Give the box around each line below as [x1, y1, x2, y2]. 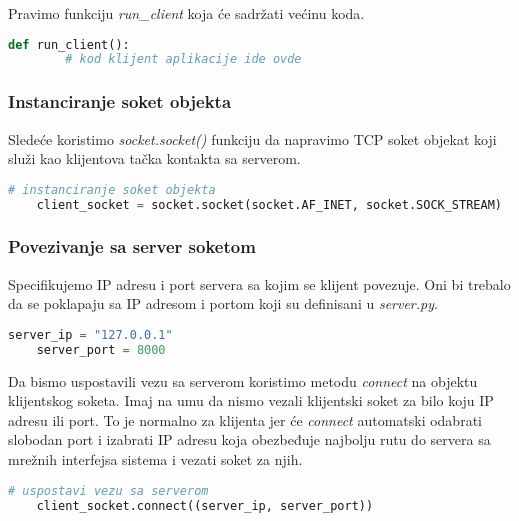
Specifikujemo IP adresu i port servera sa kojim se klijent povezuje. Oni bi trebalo [8, 273, 511, 294]
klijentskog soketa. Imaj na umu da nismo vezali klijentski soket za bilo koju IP [8, 390, 494, 411]
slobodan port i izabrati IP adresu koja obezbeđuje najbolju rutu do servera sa [8, 429, 491, 450]
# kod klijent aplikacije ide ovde [65, 52, 302, 67]
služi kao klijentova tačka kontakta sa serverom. [8, 148, 301, 169]
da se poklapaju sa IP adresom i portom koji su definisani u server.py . [8, 293, 438, 314]
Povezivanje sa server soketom [8, 234, 256, 259]
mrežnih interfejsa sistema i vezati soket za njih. [8, 449, 303, 470]
